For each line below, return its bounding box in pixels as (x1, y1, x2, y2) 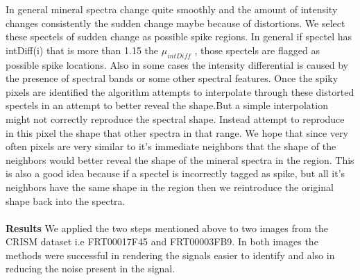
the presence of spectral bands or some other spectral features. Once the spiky (6, 71, 338, 85)
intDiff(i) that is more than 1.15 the (6, 42, 159, 57)
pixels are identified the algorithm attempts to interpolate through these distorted (6, 84, 354, 99)
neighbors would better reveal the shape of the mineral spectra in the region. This (6, 152, 354, 167)
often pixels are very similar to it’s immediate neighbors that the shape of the (6, 139, 336, 154)
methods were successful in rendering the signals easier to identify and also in (6, 247, 335, 262)
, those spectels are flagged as (194, 42, 320, 57)
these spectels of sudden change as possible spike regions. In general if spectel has (6, 29, 352, 44)
